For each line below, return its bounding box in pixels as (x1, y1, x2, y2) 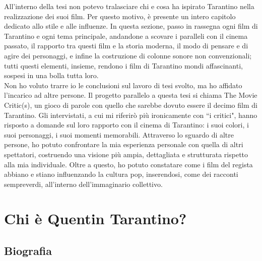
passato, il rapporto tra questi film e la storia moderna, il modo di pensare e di (4, 40, 248, 51)
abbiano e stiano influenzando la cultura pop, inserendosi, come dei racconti (4, 169, 238, 179)
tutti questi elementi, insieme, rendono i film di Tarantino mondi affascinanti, (4, 60, 243, 71)
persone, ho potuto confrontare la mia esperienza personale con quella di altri (4, 139, 243, 150)
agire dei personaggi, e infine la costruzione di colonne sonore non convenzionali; (4, 50, 252, 60)
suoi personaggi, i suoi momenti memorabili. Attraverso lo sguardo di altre (4, 129, 234, 140)
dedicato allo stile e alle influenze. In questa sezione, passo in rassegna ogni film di (4, 21, 258, 31)
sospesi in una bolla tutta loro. (4, 70, 99, 81)
